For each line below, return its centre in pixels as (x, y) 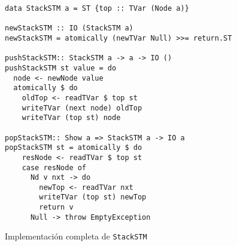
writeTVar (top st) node (71, 118)
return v (56, 207)
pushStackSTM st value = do (61, 68)
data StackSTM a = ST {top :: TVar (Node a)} (97, 8)
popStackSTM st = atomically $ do (74, 148)
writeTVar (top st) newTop (93, 197)
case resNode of (54, 167)
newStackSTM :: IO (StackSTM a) (69, 28)
